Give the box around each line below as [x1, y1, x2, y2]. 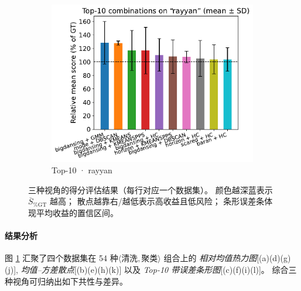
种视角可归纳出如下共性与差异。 [5, 275, 128, 287]
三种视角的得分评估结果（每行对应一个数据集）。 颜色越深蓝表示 [28, 183, 273, 196]
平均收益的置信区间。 [36, 207, 118, 219]
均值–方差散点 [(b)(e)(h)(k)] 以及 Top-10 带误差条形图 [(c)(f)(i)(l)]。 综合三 [20, 263, 297, 276]
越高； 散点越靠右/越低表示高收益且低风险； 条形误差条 [49, 195, 265, 207]
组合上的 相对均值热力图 [163, 252, 257, 264]
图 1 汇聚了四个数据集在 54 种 [5, 252, 118, 264]
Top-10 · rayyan [52, 164, 112, 176]
